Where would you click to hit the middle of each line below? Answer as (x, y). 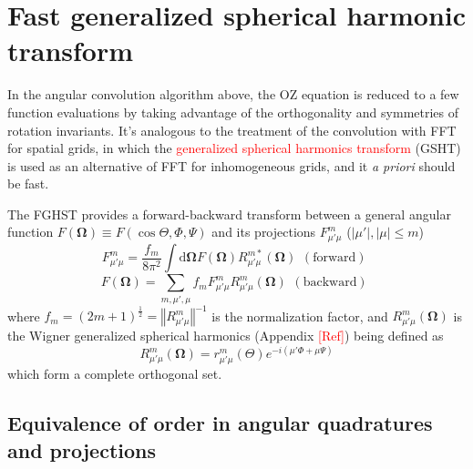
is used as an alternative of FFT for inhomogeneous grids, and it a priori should (231, 165)
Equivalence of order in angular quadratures (220, 423)
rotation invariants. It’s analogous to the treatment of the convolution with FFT (232, 130)
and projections (82, 449)
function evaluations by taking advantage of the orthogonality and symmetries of (233, 112)
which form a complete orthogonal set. (115, 374)
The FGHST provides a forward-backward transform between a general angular (229, 214)
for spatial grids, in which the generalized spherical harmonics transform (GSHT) (234, 148)
